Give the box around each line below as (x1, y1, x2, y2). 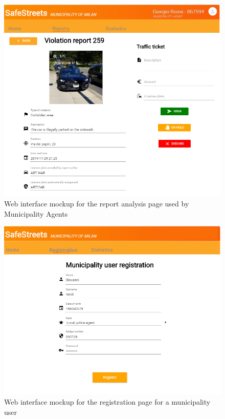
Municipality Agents (4, 208, 68, 219)
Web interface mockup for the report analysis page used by (4, 198, 189, 209)
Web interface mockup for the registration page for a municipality (4, 396, 211, 407)
